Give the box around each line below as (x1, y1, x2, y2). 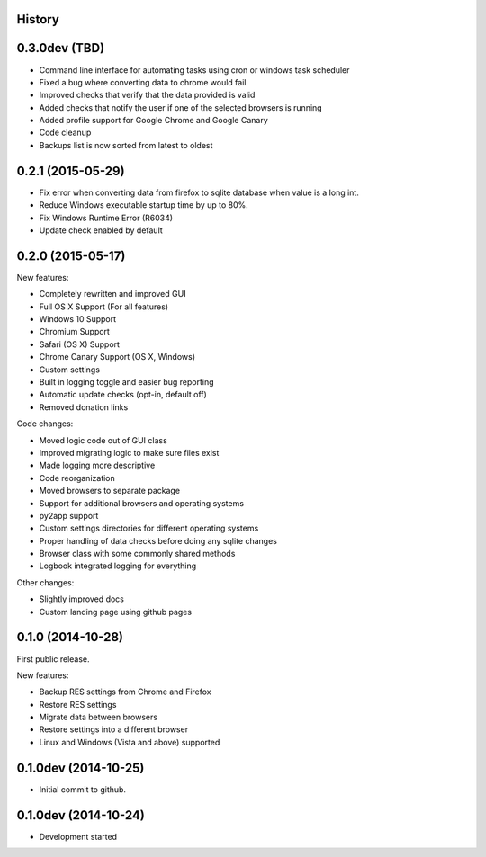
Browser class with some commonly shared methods (39, 549, 236, 559)
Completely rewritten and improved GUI (39, 289, 186, 299)
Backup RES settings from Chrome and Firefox (39, 686, 211, 697)
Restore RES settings (39, 699, 117, 710)
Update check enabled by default (39, 225, 164, 236)
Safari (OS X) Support (39, 338, 121, 350)
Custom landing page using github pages (39, 606, 193, 617)
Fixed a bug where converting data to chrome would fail (39, 76, 247, 87)
